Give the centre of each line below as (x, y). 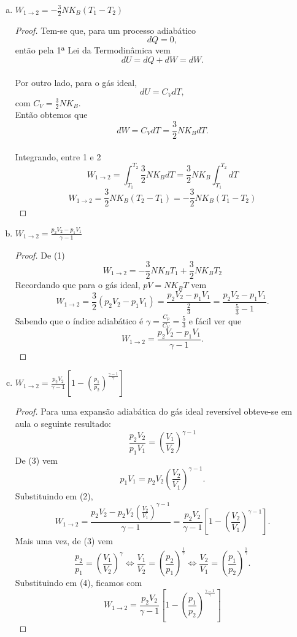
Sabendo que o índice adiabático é (79, 320)
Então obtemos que (51, 115)
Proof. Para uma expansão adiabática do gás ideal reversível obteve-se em (154, 411)
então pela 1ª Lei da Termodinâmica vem (93, 50)
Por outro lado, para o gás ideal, (76, 82)
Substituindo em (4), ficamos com (79, 583)
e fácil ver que (215, 320)
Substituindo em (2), (54, 495)
